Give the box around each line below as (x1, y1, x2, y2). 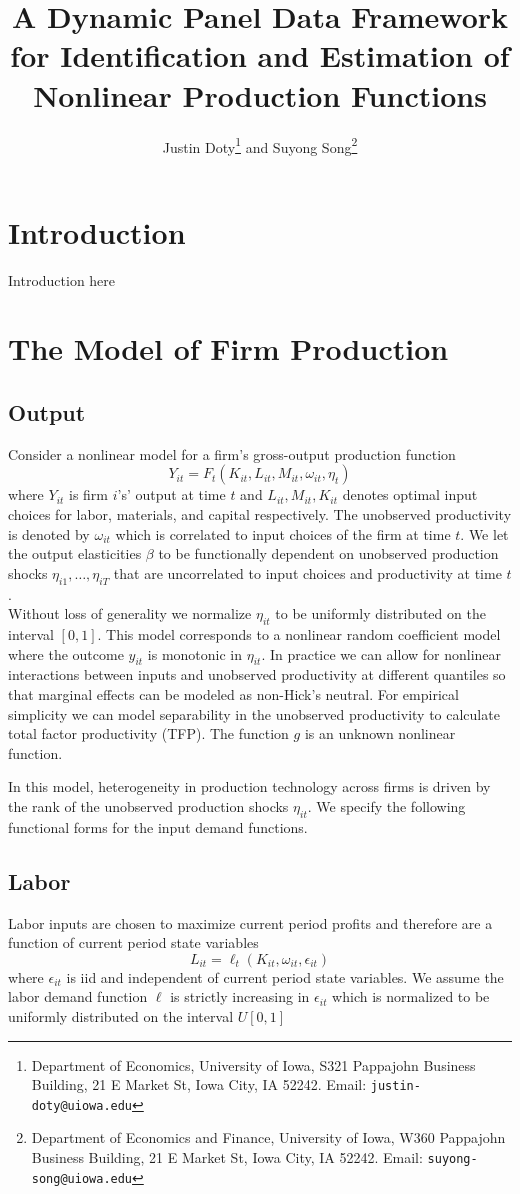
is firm (69, 484, 109, 505)
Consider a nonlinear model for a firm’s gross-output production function (8, 443, 456, 464)
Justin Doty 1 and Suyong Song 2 (162, 133, 358, 157)
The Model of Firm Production (8, 328, 449, 369)
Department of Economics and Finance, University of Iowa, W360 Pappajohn (31, 1127, 506, 1148)
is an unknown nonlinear (304, 723, 456, 744)
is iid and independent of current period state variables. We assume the (66, 966, 504, 987)
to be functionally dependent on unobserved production (158, 543, 499, 564)
